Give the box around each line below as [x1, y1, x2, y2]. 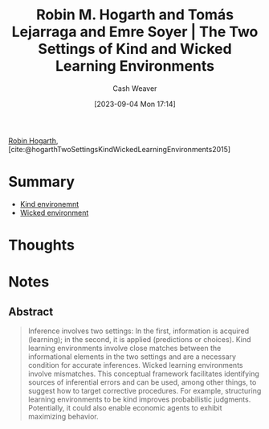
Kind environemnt [19, 199, 79, 208]
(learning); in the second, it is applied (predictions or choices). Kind [27, 335, 251, 344]
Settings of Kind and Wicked [38, 40, 232, 58]
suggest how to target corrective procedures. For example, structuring [27, 386, 262, 396]
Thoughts [8, 236, 75, 254]
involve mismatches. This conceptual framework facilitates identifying [27, 369, 259, 379]
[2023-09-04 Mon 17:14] [93, 99, 177, 109]
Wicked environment [19, 208, 89, 217]
